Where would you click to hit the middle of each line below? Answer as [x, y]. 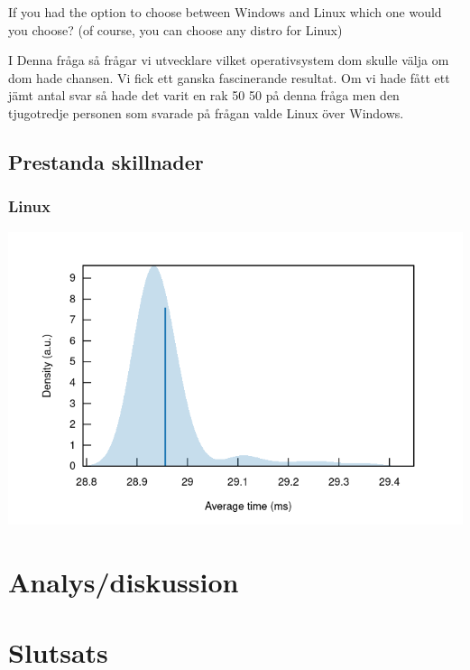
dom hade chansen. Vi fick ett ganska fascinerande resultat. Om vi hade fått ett [229, 77]
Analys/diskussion [124, 581]
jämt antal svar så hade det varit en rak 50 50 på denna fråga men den [204, 95]
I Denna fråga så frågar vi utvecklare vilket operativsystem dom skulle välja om [229, 60]
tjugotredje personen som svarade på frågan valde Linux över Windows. [206, 112]
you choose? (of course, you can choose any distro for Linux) [175, 29]
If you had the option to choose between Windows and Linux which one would [225, 12]
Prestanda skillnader [106, 161]
